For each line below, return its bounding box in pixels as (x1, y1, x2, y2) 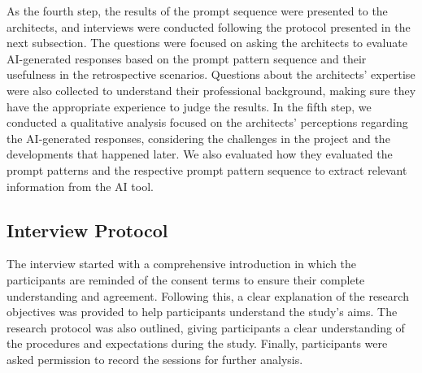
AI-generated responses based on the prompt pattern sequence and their (7, 50, 367, 67)
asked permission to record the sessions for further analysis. (7, 350, 303, 367)
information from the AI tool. (7, 177, 154, 194)
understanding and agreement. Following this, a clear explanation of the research (7, 287, 409, 304)
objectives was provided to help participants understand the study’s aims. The (7, 303, 398, 320)
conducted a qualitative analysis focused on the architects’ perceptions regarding (7, 114, 408, 131)
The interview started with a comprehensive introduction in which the (7, 255, 357, 272)
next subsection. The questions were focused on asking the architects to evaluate (7, 34, 407, 51)
